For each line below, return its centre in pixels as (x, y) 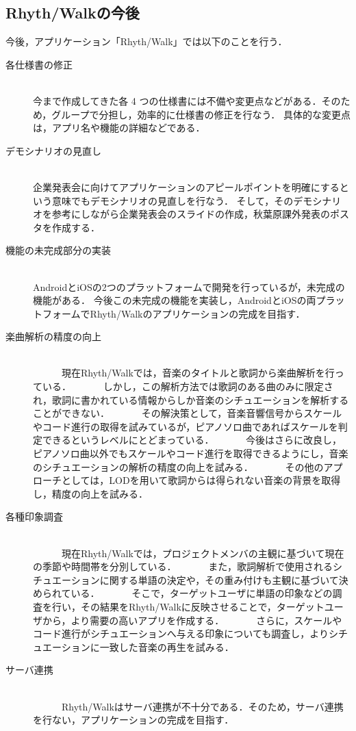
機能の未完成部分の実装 (58, 250)
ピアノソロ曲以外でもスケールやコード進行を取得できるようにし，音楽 (191, 453)
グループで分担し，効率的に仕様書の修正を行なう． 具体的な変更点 (201, 114)
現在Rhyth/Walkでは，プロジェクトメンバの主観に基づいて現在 (203, 553)
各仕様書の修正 (39, 64)
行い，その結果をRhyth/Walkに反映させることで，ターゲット (188, 606)
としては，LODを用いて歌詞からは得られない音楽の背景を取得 (201, 480)
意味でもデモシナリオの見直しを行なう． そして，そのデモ (182, 200)
